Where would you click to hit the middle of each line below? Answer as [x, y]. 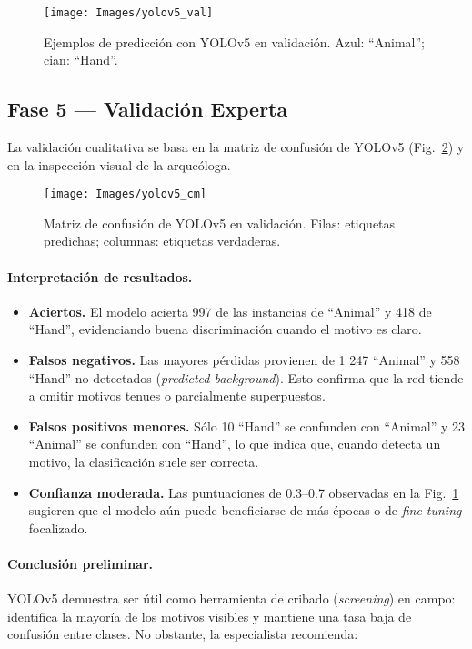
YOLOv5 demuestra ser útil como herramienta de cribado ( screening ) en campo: [231, 598]
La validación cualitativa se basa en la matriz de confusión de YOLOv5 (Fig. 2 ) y [236, 147]
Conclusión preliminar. [80, 563]
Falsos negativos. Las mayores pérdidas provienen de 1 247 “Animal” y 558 [244, 360]
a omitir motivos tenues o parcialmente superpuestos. [177, 395]
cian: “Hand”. [81, 60]
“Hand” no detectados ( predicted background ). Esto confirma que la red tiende [246, 377]
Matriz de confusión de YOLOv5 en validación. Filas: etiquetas [220, 223]
